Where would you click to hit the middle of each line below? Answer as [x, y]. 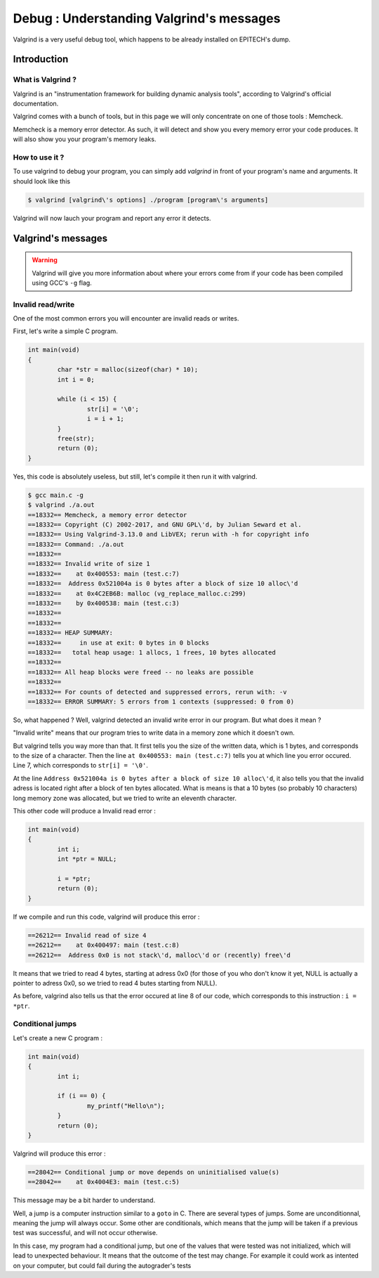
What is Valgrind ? [45, 79]
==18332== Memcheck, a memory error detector [107, 515]
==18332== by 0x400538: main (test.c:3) [104, 603]
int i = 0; [76, 379]
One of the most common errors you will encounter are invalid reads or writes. [126, 318]
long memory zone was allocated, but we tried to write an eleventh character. [125, 798]
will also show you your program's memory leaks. [85, 139]
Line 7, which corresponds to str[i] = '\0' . [81, 766]
